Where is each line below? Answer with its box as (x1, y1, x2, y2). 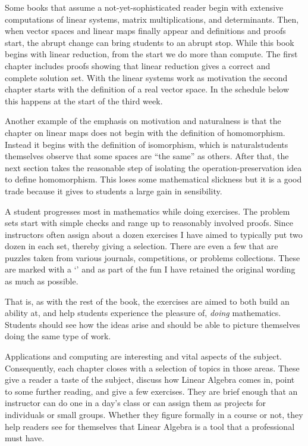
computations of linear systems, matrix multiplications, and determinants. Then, (5, 13, 299, 25)
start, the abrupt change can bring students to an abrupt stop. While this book (5, 36, 294, 48)
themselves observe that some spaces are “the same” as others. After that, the (5, 150, 289, 162)
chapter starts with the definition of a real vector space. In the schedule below (5, 83, 289, 95)
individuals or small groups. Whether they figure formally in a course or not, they (5, 408, 303, 420)
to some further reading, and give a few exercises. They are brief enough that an (5, 385, 298, 397)
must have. (5, 432, 45, 444)
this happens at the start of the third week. (5, 94, 163, 107)
